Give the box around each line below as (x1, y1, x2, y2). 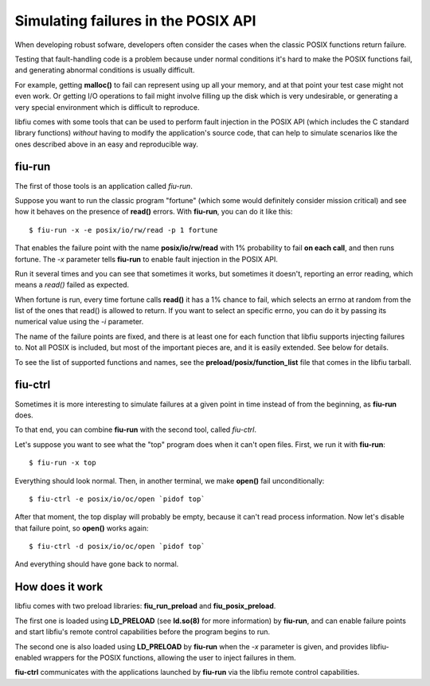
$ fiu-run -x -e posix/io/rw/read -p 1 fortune (29, 225, 218, 234)
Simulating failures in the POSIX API (14, 12, 256, 29)
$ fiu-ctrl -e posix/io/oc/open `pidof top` (29, 494, 206, 504)
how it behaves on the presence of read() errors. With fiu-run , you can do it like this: (14, 207, 293, 217)
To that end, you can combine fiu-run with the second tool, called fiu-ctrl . (14, 425, 256, 434)
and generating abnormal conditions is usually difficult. (14, 65, 195, 75)
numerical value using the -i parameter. (14, 317, 144, 327)
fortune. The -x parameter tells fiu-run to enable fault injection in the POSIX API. (14, 254, 278, 264)
